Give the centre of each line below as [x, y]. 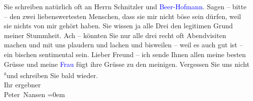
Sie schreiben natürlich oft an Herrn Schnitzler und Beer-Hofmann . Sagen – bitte [125, 6]
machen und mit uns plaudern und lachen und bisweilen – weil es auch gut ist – [124, 45]
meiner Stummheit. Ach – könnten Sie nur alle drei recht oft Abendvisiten [115, 35]
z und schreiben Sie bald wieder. [51, 74]
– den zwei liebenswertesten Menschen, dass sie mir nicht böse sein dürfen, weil [123, 16]
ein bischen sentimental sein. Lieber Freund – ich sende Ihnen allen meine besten [125, 54]
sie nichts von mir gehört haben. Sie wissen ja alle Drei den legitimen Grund [118, 26]
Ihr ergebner [23, 85]
